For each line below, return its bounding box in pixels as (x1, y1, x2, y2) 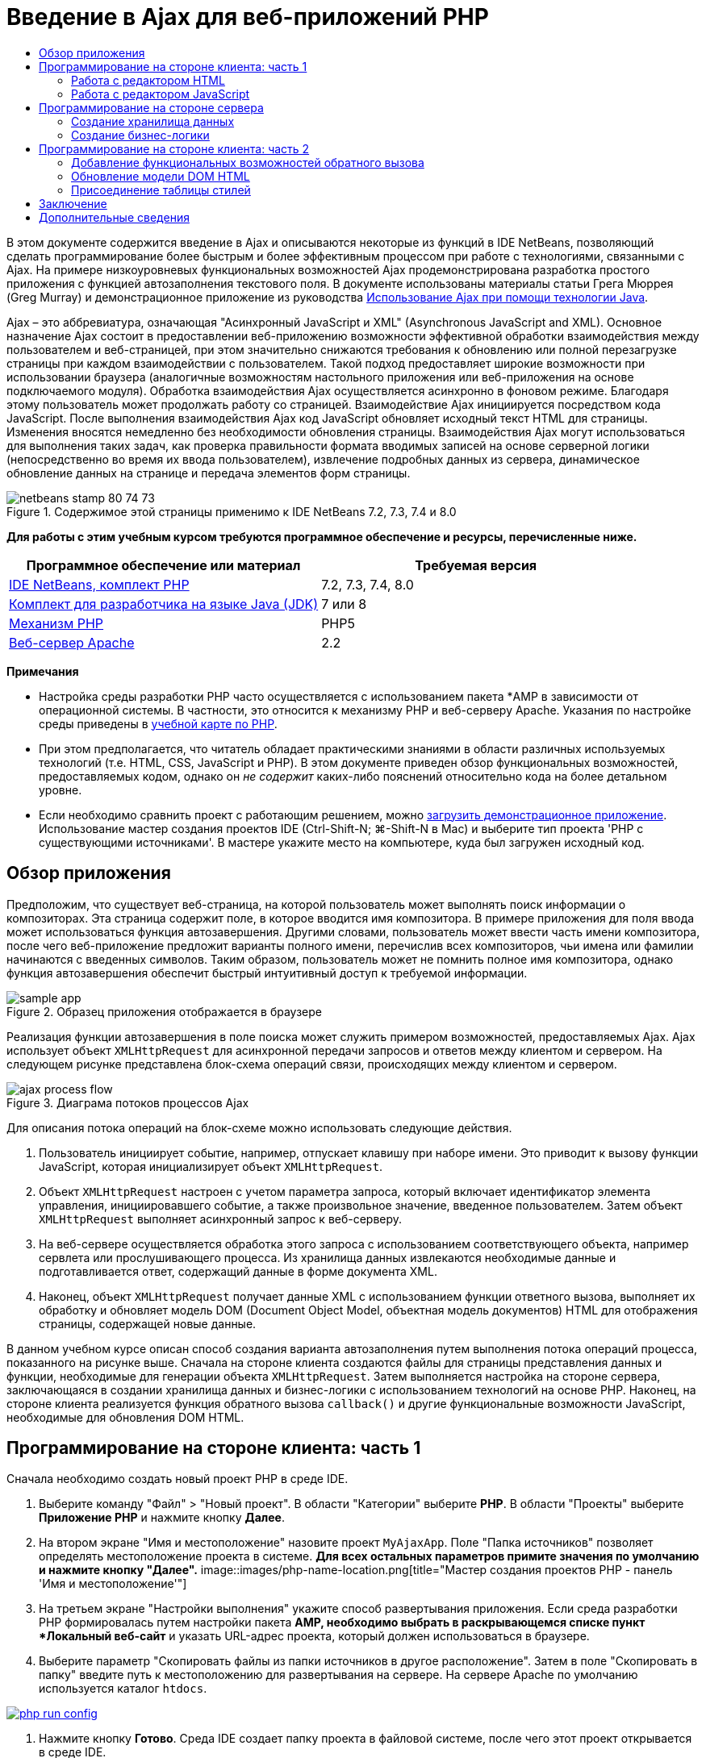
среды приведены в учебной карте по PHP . (39, 716, 278, 731)
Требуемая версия (415, 556, 537, 573)
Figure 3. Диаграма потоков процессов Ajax (6, 1095, 249, 1110)
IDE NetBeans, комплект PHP (9, 576, 190, 593)
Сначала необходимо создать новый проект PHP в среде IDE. (6, 1472, 349, 1486)
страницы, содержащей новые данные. (39, 1316, 257, 1331)
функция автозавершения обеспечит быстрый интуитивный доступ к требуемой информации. (6, 965, 528, 980)
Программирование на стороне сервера (39, 100, 264, 115)
